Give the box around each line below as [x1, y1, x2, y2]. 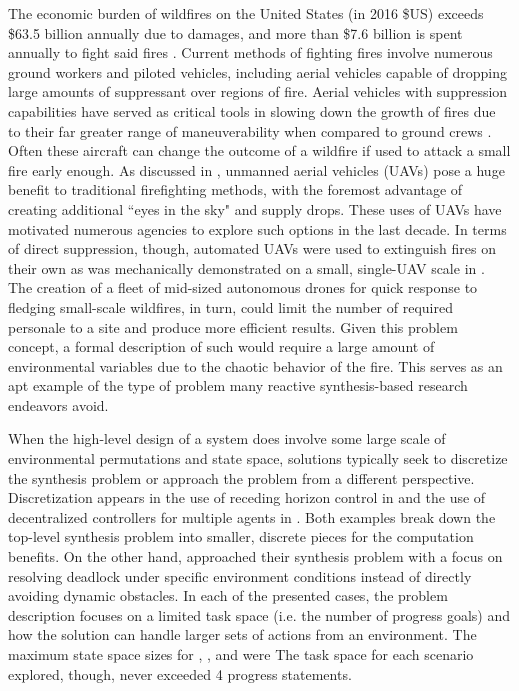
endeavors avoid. [8, 394, 109, 415]
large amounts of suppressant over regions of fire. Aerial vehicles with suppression [8, 81, 508, 102]
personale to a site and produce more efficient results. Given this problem [8, 316, 458, 337]
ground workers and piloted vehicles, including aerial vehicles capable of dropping [8, 61, 508, 82]
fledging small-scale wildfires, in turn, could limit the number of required [8, 296, 453, 317]
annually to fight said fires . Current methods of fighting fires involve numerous [8, 42, 493, 63]
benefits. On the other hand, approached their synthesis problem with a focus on [8, 546, 503, 567]
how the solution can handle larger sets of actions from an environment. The [8, 624, 477, 645]
